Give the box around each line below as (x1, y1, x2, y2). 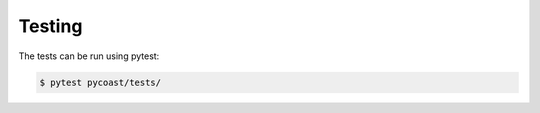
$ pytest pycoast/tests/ (39, 76, 162, 88)
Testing (18, 15, 83, 37)
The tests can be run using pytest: (18, 50, 160, 62)
